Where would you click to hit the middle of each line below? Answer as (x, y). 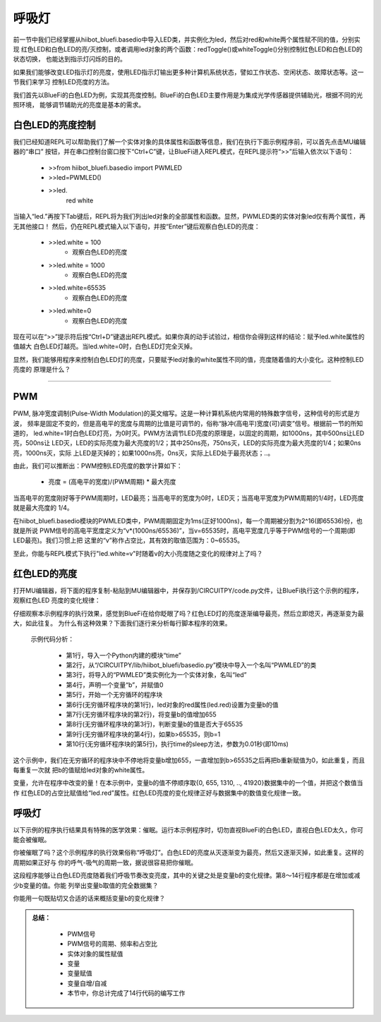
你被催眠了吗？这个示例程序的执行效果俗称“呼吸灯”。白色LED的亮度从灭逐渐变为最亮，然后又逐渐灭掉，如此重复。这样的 (188, 853)
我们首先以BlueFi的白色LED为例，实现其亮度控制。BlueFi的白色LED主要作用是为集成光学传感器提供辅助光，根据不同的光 (188, 95)
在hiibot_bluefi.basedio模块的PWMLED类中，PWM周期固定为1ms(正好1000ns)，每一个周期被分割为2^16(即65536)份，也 (188, 521)
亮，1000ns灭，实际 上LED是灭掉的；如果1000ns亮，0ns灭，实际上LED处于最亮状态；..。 (144, 453)
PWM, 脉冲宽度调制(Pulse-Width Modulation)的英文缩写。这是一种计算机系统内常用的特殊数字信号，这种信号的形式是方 (186, 413)
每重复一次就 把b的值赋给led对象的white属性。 (81, 769)
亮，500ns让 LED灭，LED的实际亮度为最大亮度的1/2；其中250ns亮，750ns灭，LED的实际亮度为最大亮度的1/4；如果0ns (187, 443)
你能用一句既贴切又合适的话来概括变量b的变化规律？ (89, 898)
